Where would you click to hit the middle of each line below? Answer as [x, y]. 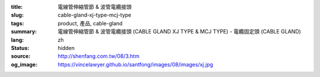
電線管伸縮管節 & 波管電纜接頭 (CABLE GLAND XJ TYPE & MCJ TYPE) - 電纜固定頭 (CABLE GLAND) [180, 32]
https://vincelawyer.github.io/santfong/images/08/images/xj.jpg [135, 64]
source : [21, 56]
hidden [66, 48]
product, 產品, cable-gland [90, 23]
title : [17, 7]
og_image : [24, 64]
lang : [17, 40]
